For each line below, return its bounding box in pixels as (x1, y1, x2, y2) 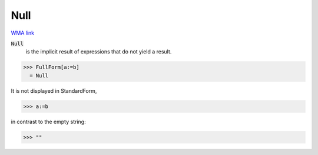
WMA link (11, 29, 35, 36)
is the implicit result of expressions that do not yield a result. (25, 48, 172, 55)
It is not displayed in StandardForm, (11, 87, 97, 94)
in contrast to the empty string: (11, 118, 86, 125)
